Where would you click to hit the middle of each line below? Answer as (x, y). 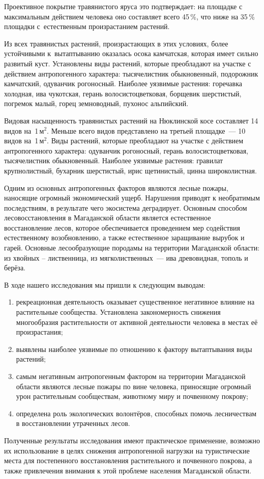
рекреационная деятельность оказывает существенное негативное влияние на (135, 302)
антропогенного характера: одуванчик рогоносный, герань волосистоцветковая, (126, 150)
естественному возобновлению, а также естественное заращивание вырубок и (124, 237)
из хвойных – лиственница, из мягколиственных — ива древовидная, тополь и (126, 257)
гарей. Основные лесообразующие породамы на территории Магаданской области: (132, 248)
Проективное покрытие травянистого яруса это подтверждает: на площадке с (123, 6)
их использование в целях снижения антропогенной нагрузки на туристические (127, 450)
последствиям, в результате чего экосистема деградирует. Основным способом (126, 207)
